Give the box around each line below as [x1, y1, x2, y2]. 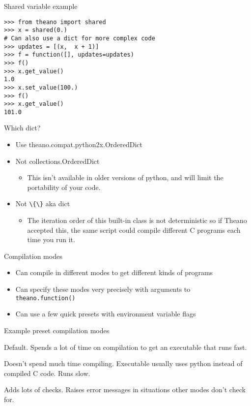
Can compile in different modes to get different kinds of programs [15, 267, 213, 278]
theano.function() [15, 294, 76, 302]
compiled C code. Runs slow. [4, 368, 90, 378]
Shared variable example [4, 1, 78, 11]
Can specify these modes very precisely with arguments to [15, 284, 191, 294]
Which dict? [4, 123, 41, 133]
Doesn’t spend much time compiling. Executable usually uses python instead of [4, 358, 243, 369]
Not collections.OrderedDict [15, 156, 100, 166]
